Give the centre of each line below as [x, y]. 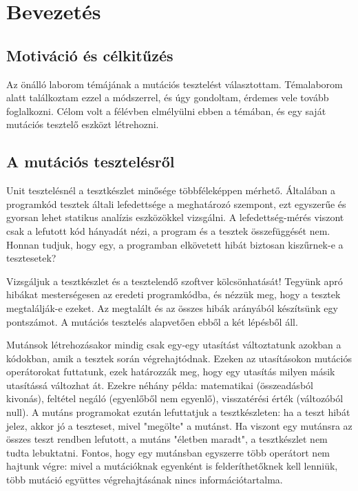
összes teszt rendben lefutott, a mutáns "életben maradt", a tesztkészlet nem [167, 439]
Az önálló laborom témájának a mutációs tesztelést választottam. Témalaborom [175, 84]
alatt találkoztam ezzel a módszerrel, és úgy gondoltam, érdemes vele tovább [168, 97]
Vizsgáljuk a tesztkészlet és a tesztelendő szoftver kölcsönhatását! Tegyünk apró [175, 281]
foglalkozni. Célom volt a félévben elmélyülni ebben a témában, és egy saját [166, 111]
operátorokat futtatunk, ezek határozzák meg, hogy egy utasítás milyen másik [171, 372]
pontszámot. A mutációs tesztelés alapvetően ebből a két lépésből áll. [152, 321]
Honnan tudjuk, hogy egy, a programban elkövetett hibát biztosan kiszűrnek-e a [175, 244]
